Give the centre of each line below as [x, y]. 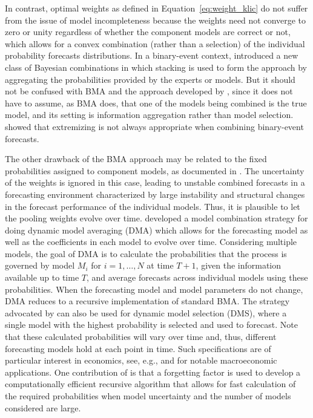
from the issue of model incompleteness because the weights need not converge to [156, 20]
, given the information [239, 265]
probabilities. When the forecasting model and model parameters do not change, [154, 289]
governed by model [40, 265]
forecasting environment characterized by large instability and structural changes [155, 194]
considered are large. [43, 407]
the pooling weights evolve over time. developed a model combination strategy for [156, 218]
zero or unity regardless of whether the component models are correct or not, [148, 32]
